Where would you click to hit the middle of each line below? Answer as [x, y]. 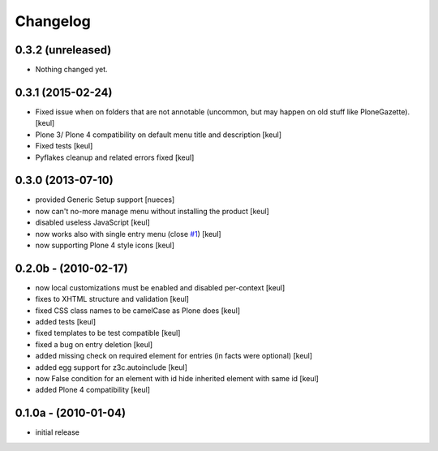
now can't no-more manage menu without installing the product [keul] [152, 211]
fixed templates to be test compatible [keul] [108, 333]
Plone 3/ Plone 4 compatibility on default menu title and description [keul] [159, 135]
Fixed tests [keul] [64, 146]
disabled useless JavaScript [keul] [92, 222]
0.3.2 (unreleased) [63, 50]
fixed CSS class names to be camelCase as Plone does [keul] [138, 310]
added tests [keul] [66, 322]
